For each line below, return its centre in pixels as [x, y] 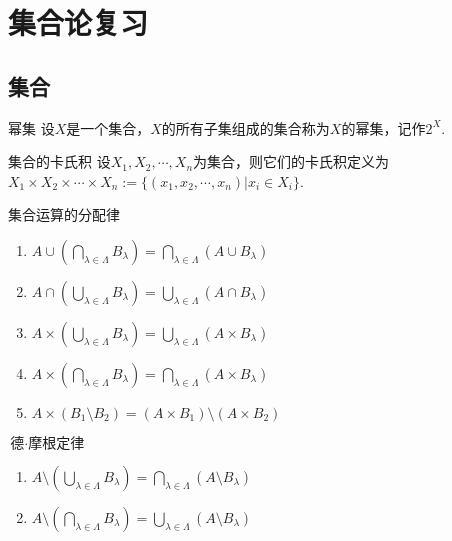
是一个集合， [108, 127]
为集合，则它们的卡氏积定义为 [291, 161]
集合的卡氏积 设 [59, 161]
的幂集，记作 [383, 127]
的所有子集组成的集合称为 [245, 127]
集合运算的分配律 [64, 214]
